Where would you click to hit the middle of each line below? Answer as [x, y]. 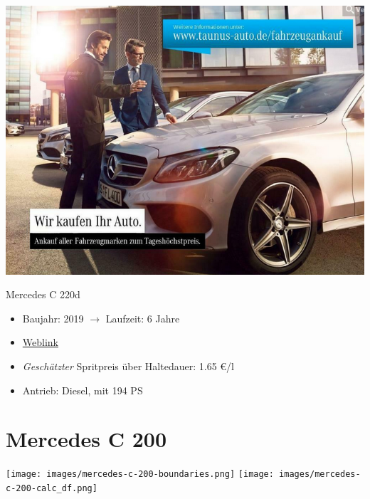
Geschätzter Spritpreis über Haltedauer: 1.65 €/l [128, 366]
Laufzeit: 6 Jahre [143, 318]
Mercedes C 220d [43, 294]
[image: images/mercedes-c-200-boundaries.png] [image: [140, 474]
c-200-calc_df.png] [52, 488]
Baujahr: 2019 [53, 318]
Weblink [40, 342]
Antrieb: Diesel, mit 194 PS [83, 390]
